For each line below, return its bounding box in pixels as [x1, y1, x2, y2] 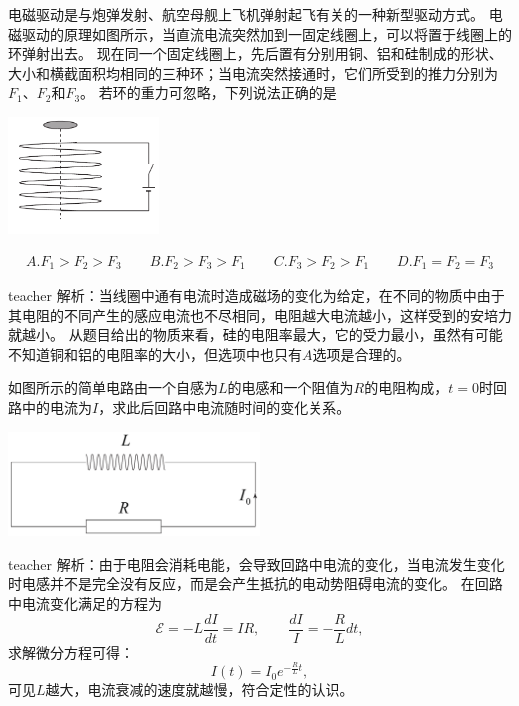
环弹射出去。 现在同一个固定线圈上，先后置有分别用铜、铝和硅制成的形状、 [8, 43, 503, 64]
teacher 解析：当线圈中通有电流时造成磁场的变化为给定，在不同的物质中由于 [8, 285, 505, 306]
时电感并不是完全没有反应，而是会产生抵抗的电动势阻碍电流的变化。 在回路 [8, 573, 503, 594]
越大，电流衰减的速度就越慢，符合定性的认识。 [45, 679, 354, 700]
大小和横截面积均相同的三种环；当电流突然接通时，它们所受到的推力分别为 [8, 62, 498, 83]
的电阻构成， [364, 377, 449, 398]
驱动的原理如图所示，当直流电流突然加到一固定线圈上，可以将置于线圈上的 [21, 23, 512, 44]
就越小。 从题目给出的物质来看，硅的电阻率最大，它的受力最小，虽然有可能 [8, 324, 503, 345]
